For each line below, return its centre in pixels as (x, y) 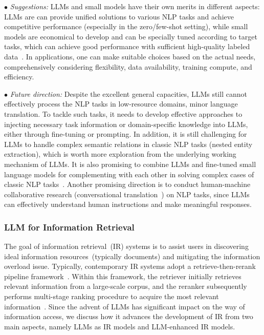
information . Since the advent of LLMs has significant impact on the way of (125, 306)
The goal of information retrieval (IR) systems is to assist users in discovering (126, 246)
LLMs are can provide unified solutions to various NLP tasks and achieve (119, 16)
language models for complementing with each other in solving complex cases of (129, 174)
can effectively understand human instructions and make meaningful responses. (128, 204)
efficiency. (19, 77)
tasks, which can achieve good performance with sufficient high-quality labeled (127, 46)
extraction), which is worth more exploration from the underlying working (120, 154)
